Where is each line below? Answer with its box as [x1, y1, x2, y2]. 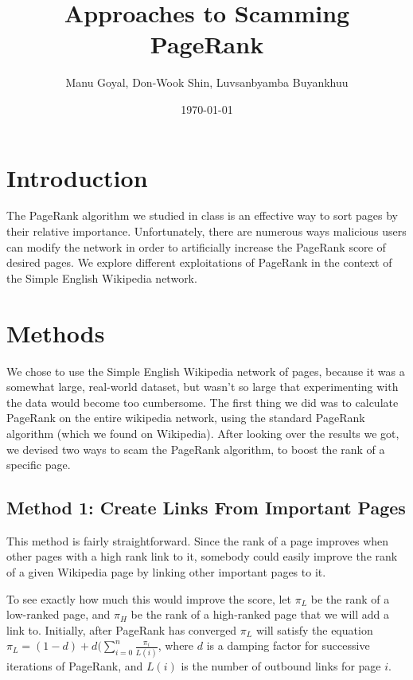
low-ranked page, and [6, 606, 111, 623]
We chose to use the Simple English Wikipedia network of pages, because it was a [6, 362, 405, 379]
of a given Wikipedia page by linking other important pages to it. [6, 564, 326, 580]
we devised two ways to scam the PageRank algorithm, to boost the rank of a [6, 440, 385, 457]
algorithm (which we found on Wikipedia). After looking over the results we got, [6, 424, 399, 441]
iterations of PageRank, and [6, 657, 143, 674]
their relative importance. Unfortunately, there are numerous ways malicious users [6, 223, 407, 240]
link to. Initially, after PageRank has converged [6, 621, 237, 638]
